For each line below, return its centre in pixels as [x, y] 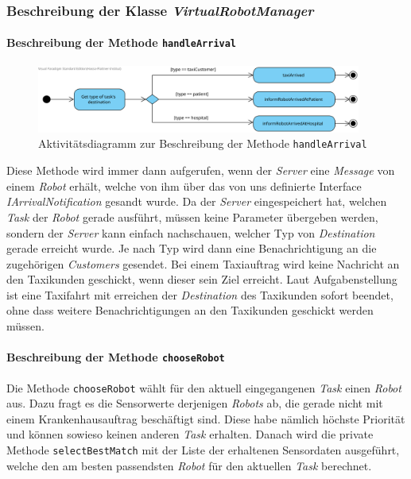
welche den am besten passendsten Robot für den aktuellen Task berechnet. [189, 465]
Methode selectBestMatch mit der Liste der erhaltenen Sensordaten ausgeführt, [203, 449]
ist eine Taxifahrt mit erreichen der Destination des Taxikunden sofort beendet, [200, 294]
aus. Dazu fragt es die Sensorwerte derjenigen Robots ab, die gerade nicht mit [195, 403]
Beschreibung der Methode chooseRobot [116, 357]
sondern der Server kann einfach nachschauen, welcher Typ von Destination [191, 232]
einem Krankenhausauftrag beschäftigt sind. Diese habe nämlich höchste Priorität [206, 418]
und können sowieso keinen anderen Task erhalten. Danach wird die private [190, 434]
